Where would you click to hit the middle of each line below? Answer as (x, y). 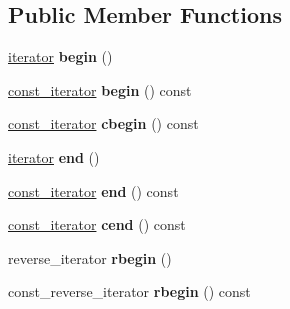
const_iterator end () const (93, 190)
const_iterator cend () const (97, 224)
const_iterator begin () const (100, 89)
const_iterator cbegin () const (103, 123)
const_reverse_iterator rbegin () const (129, 291)
